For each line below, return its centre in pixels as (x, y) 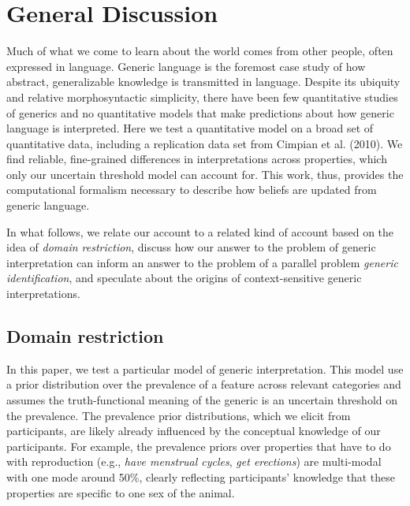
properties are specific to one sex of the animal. (121, 492)
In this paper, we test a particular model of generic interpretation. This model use (205, 368)
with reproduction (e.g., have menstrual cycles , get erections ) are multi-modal (194, 461)
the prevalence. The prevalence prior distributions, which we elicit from (179, 415)
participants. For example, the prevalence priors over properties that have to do (199, 446)
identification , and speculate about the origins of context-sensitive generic (184, 278)
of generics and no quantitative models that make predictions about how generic (200, 112)
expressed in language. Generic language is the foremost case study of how (186, 66)
